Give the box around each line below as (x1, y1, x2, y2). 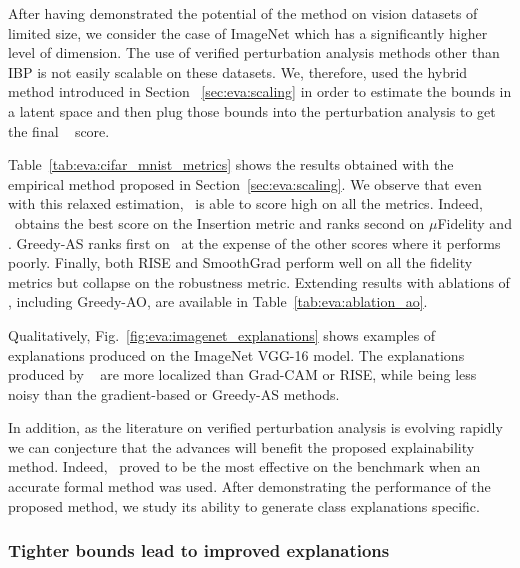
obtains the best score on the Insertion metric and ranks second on (14, 212, 425, 233)
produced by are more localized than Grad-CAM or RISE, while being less (8, 364, 477, 385)
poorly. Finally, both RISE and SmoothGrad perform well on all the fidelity (8, 252, 473, 273)
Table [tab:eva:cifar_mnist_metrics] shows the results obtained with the (8, 154, 454, 175)
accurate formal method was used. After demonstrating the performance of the (8, 476, 491, 497)
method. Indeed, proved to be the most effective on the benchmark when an (8, 456, 481, 477)
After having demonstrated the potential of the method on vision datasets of (8, 3, 478, 23)
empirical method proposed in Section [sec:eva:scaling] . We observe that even (8, 173, 482, 194)
